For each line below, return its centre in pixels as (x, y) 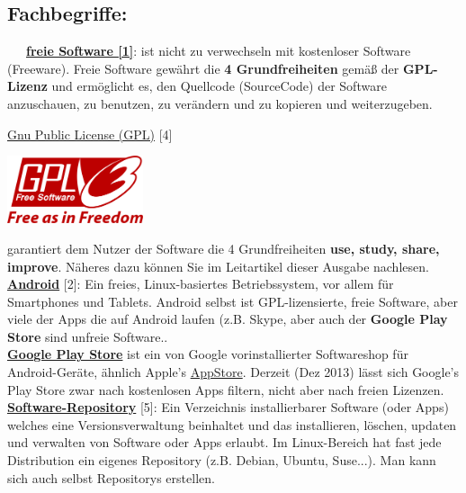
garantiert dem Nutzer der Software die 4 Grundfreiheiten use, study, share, (224, 248)
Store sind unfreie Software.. (88, 336)
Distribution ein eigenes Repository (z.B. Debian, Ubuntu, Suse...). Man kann (222, 460)
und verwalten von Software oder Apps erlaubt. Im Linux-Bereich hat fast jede (224, 442)
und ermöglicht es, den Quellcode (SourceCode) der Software (219, 86)
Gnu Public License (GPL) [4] (90, 134)
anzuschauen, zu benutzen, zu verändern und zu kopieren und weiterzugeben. (220, 103)
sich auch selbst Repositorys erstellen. (111, 477)
